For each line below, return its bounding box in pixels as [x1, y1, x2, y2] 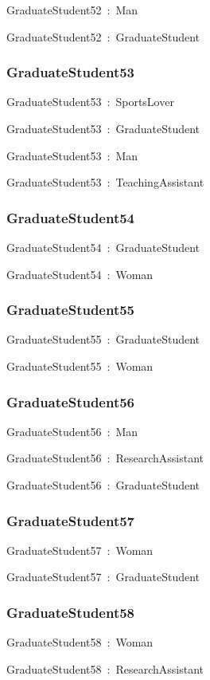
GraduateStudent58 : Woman [6, 634, 154, 651]
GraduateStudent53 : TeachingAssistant [6, 174, 204, 191]
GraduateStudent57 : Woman [6, 541, 154, 558]
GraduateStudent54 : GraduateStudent [6, 239, 200, 255]
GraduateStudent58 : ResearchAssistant [6, 660, 204, 677]
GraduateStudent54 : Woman [6, 265, 154, 282]
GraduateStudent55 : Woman [6, 358, 154, 374]
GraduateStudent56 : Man [6, 423, 138, 439]
